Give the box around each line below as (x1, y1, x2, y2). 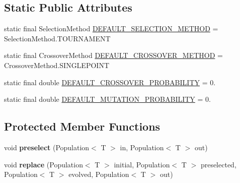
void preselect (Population (4, 142, 90, 152)
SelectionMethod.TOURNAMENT (4, 33, 111, 43)
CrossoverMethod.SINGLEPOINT (4, 59, 109, 70)
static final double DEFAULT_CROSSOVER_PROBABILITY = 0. (4, 77, 216, 87)
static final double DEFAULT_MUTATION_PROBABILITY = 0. (4, 94, 211, 104)
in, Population (120, 142, 164, 152)
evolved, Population (68, 169, 129, 179)
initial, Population (114, 159, 170, 169)
